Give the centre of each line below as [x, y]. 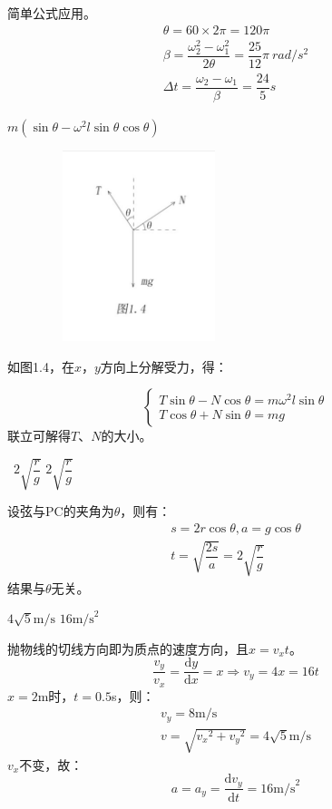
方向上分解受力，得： [164, 366]
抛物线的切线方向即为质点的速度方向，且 [128, 648]
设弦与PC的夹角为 [61, 511]
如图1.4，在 [41, 366]
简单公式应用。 [52, 13]
